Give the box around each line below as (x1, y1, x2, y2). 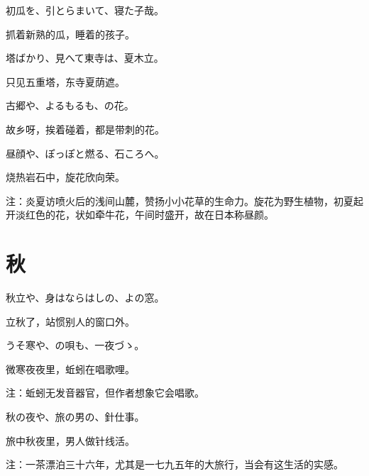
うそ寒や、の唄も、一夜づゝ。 (6, 338, 145, 353)
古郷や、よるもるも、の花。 (6, 98, 134, 113)
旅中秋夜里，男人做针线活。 (6, 433, 135, 448)
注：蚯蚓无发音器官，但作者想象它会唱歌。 (6, 385, 204, 400)
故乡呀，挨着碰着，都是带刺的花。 (6, 121, 165, 136)
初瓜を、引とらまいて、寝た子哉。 (6, 3, 164, 17)
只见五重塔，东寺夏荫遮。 (6, 74, 125, 89)
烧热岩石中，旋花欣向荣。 (6, 170, 125, 184)
